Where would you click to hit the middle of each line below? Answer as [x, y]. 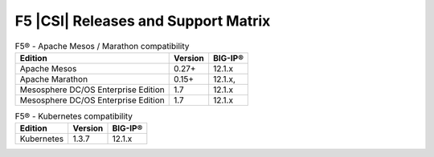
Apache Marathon [54, 78]
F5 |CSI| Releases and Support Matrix [143, 21]
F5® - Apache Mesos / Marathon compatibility [102, 46]
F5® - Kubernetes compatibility [74, 116]
